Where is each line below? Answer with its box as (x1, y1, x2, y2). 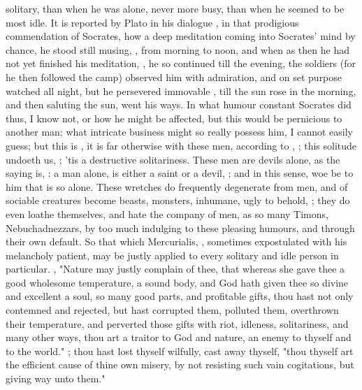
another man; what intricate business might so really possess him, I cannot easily (6, 124, 353, 139)
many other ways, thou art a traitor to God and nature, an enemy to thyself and (6, 330, 352, 345)
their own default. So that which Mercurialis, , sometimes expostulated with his (6, 234, 347, 249)
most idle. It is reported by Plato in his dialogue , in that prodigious (6, 15, 299, 29)
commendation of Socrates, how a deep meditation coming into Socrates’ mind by (6, 29, 356, 43)
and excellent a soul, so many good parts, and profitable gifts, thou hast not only (6, 289, 354, 303)
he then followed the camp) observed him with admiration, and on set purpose (6, 69, 342, 84)
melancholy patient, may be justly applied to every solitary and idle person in (6, 247, 339, 262)
